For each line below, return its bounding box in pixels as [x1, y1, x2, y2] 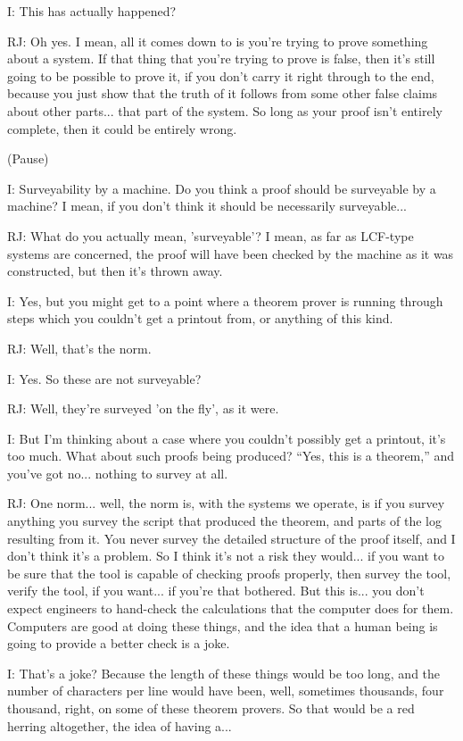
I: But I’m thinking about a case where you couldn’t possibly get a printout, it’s [7, 429, 446, 447]
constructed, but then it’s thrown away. [7, 262, 223, 280]
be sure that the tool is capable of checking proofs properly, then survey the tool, [7, 563, 451, 582]
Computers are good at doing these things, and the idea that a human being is [7, 616, 438, 635]
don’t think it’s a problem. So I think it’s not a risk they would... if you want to [7, 546, 444, 565]
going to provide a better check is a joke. [7, 634, 230, 653]
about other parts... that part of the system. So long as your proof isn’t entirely [7, 101, 442, 120]
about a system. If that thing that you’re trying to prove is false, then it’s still [7, 49, 435, 68]
